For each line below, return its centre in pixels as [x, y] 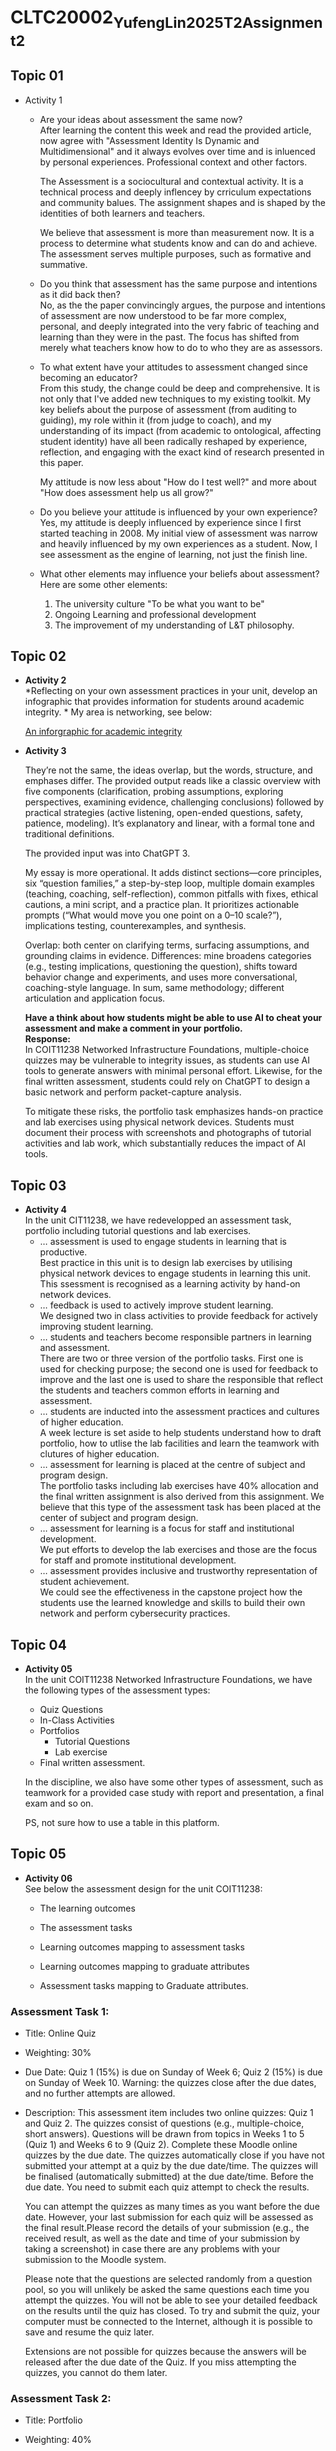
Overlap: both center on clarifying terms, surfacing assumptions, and [167, 945]
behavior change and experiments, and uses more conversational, [161, 977]
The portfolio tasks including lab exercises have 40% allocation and [179, 1486]
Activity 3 [45, 751]
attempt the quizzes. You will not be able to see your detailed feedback [171, 2300]
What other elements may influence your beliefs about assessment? [179, 573]
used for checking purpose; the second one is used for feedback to [179, 1369]
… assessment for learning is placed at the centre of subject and [172, 1465]
